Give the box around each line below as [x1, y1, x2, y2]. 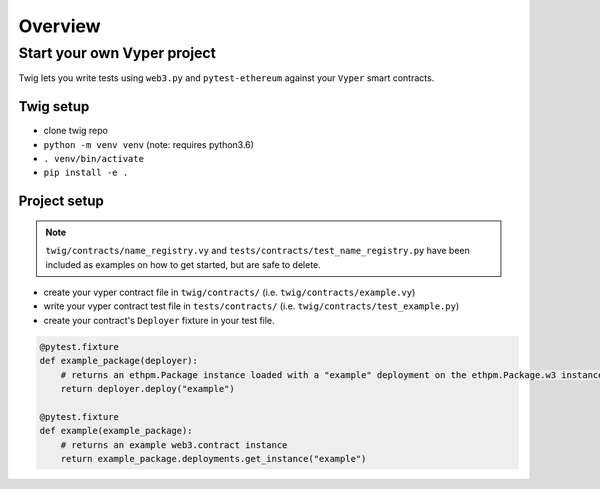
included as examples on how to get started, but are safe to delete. [45, 258, 322, 270]
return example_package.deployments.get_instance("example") [60, 453, 367, 464]
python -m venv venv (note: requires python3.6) [43, 138, 255, 150]
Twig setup [18, 98, 90, 115]
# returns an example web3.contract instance [60, 439, 288, 450]
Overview [18, 15, 101, 37]
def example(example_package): [39, 425, 194, 437]
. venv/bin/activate [43, 153, 145, 165]
